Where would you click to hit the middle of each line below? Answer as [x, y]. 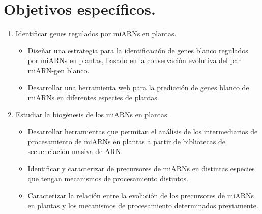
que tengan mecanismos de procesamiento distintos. [108, 178]
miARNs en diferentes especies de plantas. [93, 97]
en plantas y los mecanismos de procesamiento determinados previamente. [143, 205]
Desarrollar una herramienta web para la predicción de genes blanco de [138, 87]
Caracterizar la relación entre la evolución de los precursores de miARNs [141, 195]
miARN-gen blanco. [59, 70]
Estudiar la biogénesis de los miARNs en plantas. [92, 114]
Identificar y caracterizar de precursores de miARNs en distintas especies [141, 169]
